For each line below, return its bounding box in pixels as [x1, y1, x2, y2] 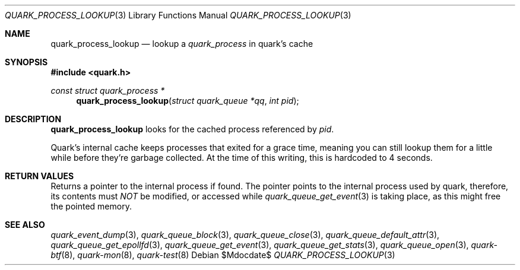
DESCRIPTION [5, 114, 62, 124]
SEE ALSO [5, 220, 45, 230]
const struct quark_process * [50, 85, 165, 96]
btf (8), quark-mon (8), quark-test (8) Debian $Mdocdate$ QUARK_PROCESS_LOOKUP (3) [50, 250, 395, 260]
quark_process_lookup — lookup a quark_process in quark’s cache [50, 39, 313, 49]
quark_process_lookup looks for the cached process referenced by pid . [50, 124, 334, 134]
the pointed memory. [50, 201, 132, 211]
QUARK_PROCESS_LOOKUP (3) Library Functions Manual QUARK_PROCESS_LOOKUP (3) [5, 10, 351, 20]
